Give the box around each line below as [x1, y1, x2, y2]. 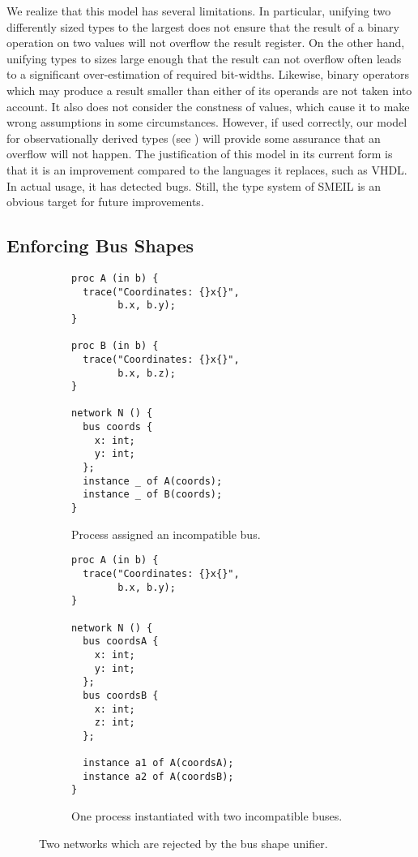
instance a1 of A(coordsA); [83, 757, 234, 769]
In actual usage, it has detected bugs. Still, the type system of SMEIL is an [6, 177, 382, 194]
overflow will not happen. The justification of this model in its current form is [6, 145, 393, 162]
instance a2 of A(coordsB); [83, 770, 234, 782]
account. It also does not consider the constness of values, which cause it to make [6, 97, 410, 114]
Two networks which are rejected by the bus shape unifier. [39, 834, 328, 851]
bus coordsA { [83, 635, 159, 648]
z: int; [94, 717, 135, 729]
